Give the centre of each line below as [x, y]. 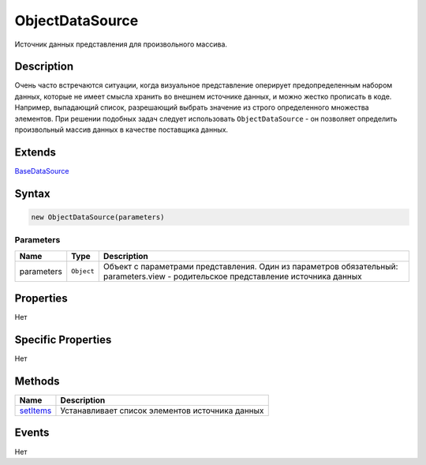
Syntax [32, 193]
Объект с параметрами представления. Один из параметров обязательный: [250, 266]
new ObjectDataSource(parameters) [98, 217]
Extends [35, 152]
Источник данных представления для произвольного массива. [121, 44]
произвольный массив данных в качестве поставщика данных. [121, 129]
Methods [37, 381]
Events [32, 433]
